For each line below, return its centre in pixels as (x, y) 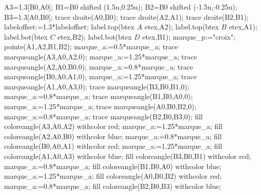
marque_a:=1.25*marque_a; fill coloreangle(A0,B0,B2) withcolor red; (113, 176)
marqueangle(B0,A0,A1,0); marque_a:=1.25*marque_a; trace (101, 76)
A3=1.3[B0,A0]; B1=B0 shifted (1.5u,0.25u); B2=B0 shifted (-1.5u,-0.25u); (121, 7)
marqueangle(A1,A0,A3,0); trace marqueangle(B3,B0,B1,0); (97, 86)
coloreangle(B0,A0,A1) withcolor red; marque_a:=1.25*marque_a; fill (113, 146)
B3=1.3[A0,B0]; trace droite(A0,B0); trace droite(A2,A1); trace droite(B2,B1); (126, 17)
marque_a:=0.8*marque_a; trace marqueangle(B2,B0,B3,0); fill (104, 116)
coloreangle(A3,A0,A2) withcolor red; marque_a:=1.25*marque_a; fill (113, 126)
